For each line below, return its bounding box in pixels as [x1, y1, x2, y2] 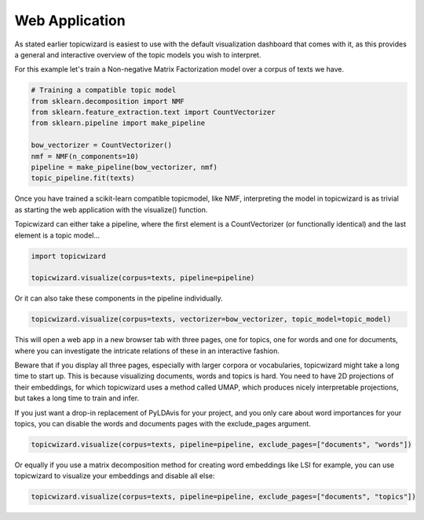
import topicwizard [31, 252, 106, 260]
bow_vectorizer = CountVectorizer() [31, 141, 173, 149]
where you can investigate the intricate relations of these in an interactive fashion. [14, 346, 280, 356]
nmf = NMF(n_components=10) [31, 152, 139, 160]
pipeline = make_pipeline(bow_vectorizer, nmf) [31, 163, 217, 172]
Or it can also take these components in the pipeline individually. [14, 293, 223, 303]
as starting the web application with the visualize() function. [14, 205, 208, 214]
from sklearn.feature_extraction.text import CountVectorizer [31, 108, 276, 117]
